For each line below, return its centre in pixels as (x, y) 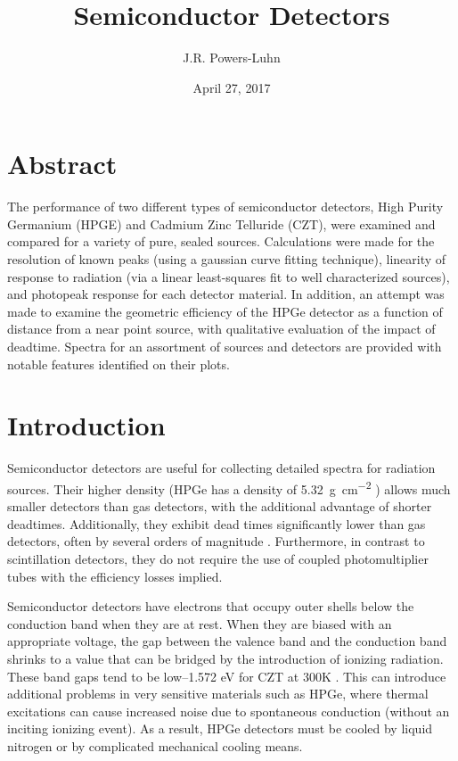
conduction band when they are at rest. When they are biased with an (200, 623)
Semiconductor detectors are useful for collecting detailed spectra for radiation (221, 468)
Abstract (62, 164)
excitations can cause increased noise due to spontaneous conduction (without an (229, 711)
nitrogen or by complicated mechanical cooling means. (155, 745)
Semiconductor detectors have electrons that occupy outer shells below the (211, 606)
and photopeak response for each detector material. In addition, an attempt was (226, 294)
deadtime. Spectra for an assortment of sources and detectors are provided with (225, 346)
